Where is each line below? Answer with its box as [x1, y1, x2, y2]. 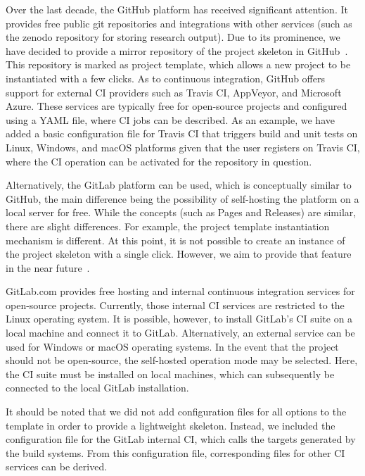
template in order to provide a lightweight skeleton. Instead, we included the [6, 418, 335, 432]
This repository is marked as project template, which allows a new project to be [6, 57, 351, 72]
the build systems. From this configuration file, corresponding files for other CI [6, 445, 345, 460]
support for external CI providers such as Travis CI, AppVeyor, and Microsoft [6, 84, 342, 99]
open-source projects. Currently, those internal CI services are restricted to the [6, 297, 345, 312]
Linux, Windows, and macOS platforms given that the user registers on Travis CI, [6, 139, 360, 154]
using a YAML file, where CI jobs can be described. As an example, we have [6, 112, 335, 127]
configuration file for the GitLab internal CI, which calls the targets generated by [6, 432, 356, 446]
